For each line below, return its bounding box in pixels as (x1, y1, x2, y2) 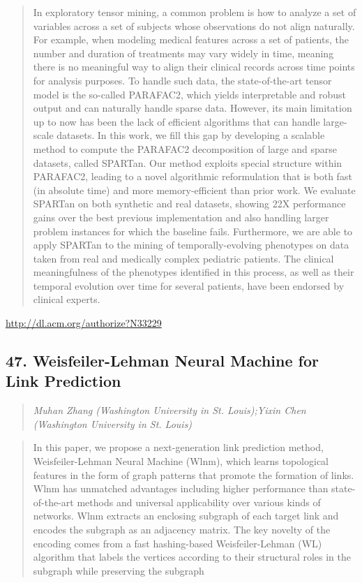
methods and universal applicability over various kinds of (77, 494, 321, 509)
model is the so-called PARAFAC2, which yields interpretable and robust (33, 87, 347, 101)
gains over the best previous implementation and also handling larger (33, 209, 329, 224)
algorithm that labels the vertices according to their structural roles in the (33, 549, 351, 564)
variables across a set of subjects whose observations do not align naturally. (33, 18, 355, 33)
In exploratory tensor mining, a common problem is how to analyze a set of (33, 5, 356, 19)
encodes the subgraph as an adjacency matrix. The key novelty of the (33, 522, 331, 536)
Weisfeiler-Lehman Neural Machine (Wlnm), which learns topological (33, 454, 329, 468)
